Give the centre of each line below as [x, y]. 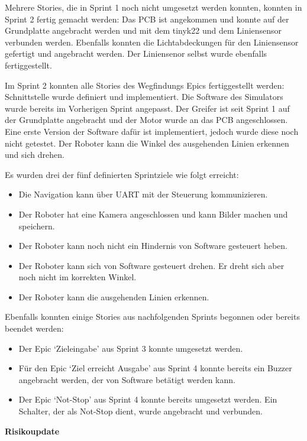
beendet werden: [34, 328]
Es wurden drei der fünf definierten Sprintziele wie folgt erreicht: [122, 174]
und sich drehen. [35, 155]
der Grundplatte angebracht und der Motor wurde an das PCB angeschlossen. [146, 120]
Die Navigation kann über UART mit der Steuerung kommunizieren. [143, 194]
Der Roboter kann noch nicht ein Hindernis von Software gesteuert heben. [153, 246]
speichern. [37, 226]
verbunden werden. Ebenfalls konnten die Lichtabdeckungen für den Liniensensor [152, 42]
